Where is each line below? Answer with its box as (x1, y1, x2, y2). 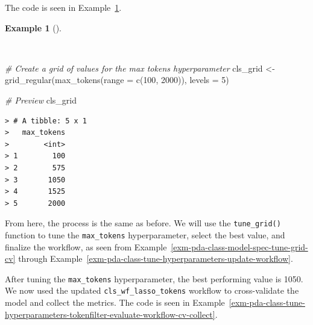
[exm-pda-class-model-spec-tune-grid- (171, 240, 308, 253)
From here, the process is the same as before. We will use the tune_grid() (5, 217, 281, 229)
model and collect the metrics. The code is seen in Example (5, 296, 225, 309)
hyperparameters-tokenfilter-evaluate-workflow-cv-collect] (5, 308, 215, 320)
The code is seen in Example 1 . (5, 1, 122, 13)
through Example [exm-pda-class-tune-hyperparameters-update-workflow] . (18, 252, 293, 265)
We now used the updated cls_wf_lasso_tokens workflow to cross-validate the (5, 284, 299, 297)
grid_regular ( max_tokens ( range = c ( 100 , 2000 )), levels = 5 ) (5, 73, 229, 86)
